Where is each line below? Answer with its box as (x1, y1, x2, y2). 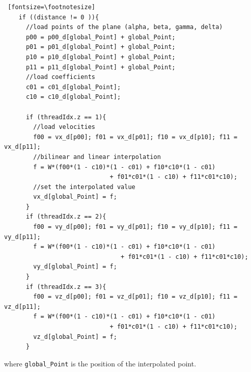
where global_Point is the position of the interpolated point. (4, 358, 197, 368)
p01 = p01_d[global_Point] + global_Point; (25, 43, 176, 51)
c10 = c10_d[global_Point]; (25, 93, 121, 101)
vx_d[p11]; (4, 143, 41, 151)
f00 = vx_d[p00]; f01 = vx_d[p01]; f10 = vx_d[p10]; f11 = (33, 133, 238, 141)
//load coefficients (25, 73, 95, 81)
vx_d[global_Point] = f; (33, 193, 117, 201)
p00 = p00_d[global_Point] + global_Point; (25, 33, 176, 41)
